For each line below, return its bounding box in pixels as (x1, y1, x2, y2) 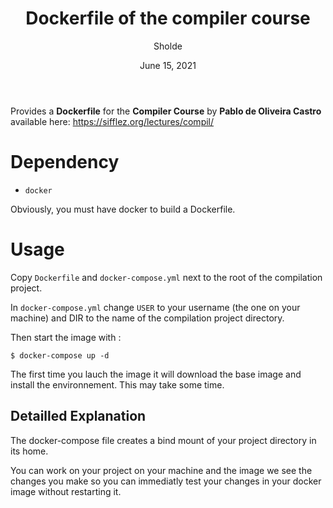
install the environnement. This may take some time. (10, 378, 225, 391)
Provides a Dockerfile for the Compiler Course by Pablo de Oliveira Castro (10, 105, 322, 117)
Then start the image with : (10, 331, 122, 343)
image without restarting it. (10, 485, 122, 497)
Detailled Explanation (10, 408, 147, 425)
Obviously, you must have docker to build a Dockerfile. (10, 203, 236, 215)
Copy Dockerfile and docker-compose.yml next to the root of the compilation (10, 271, 323, 283)
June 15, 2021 (139, 59, 197, 71)
